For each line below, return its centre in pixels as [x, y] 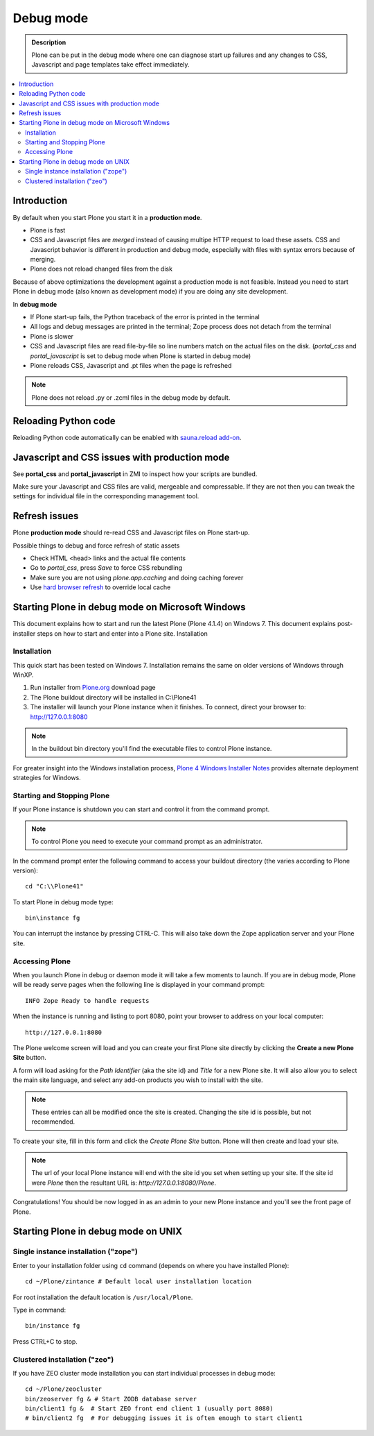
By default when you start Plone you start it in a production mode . [107, 217]
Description [49, 42]
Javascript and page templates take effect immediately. [110, 65]
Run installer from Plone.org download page [93, 688]
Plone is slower [52, 336]
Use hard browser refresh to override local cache [100, 587]
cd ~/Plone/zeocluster [64, 1389]
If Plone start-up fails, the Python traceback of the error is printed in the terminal [145, 317]
